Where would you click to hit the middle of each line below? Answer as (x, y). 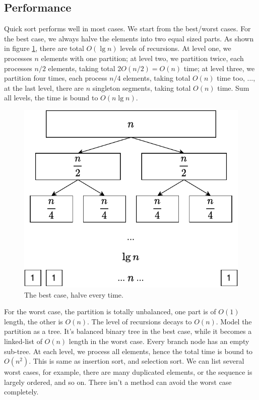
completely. (21, 392)
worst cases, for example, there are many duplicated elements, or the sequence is (128, 372)
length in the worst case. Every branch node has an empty (159, 341)
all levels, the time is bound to (51, 98)
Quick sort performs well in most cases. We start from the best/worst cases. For (127, 28)
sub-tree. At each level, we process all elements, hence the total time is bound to (128, 351)
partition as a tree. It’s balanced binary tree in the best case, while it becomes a (128, 331)
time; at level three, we (219, 68)
